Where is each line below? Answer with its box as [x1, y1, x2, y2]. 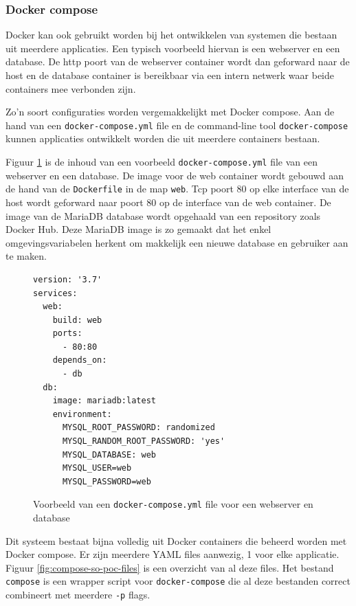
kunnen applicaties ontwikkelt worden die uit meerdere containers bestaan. [5, 131, 320, 146]
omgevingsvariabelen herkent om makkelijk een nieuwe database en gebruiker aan [5, 235, 348, 249]
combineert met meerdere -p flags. [5, 587, 151, 602]
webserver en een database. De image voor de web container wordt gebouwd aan [5, 168, 344, 182]
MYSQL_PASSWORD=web [62, 476, 151, 486]
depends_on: [52, 355, 107, 366]
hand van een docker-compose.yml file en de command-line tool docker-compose [5, 117, 348, 132]
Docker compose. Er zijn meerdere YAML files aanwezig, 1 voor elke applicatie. [5, 547, 340, 561]
